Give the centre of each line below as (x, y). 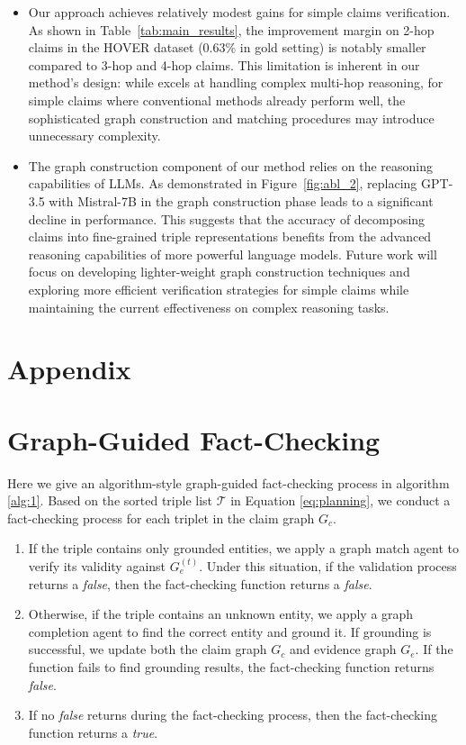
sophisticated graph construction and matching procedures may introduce (231, 118)
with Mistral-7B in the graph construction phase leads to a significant (241, 200)
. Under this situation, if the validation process (328, 565)
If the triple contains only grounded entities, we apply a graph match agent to (244, 548)
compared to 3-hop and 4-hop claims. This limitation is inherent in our (224, 64)
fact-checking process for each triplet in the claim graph (161, 518)
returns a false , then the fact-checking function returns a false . (200, 583)
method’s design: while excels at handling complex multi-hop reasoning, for (236, 82)
